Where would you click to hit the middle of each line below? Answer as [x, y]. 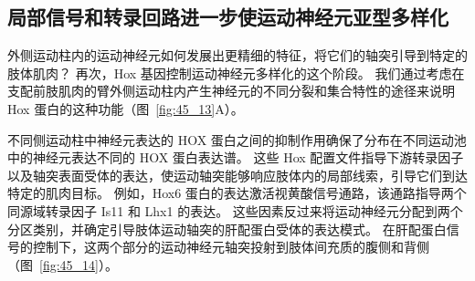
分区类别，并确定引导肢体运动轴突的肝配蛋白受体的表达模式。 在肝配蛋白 [227, 229]
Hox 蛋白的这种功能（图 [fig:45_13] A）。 [126, 108]
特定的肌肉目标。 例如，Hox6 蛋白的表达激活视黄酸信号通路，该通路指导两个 [237, 193]
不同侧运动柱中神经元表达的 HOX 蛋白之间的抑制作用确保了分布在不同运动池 [237, 139]
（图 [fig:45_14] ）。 [63, 264]
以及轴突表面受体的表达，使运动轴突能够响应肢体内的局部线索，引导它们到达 [237, 175]
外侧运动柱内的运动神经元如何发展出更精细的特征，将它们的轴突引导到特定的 [237, 55]
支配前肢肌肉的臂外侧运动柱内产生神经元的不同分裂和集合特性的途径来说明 [231, 91]
